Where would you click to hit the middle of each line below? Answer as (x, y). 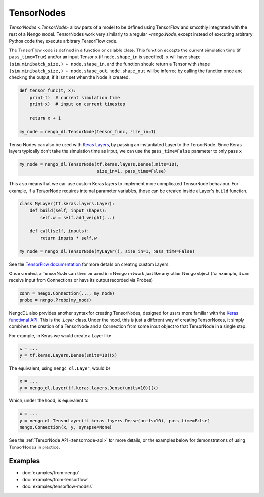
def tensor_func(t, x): (48, 90)
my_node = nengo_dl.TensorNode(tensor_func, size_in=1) (88, 132)
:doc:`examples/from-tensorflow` (55, 479)
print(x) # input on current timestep (77, 104)
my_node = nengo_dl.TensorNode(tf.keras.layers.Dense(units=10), (99, 164)
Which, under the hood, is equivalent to (49, 401)
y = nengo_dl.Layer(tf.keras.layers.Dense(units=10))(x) (89, 388)
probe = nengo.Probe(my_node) (55, 300)
